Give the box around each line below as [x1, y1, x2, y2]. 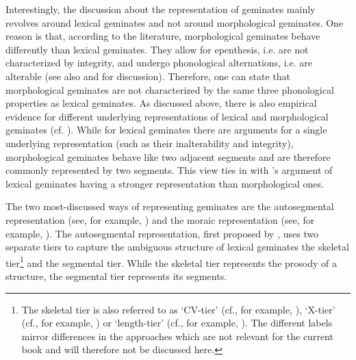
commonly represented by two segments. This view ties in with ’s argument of [5, 163, 333, 177]
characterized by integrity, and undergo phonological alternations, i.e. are [5, 55, 312, 70]
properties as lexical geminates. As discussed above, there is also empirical [5, 96, 317, 110]
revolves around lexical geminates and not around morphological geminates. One [5, 15, 344, 29]
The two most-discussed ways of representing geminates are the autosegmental [5, 199, 334, 214]
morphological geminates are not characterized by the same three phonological [5, 82, 334, 97]
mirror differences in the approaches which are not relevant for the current [21, 329, 333, 343]
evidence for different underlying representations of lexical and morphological [5, 109, 329, 123]
